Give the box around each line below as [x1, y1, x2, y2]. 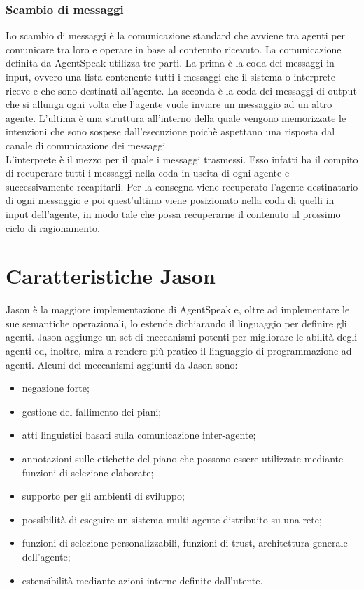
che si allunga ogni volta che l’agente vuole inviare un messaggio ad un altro [6, 97, 332, 111]
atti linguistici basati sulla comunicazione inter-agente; [22, 427, 256, 442]
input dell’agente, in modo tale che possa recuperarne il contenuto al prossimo [6, 206, 341, 221]
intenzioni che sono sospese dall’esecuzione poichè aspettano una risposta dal [6, 124, 335, 139]
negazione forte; [22, 380, 90, 395]
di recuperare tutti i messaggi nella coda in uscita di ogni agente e [6, 165, 290, 180]
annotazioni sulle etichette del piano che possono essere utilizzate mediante [22, 451, 344, 465]
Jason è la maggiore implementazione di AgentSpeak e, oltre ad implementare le [6, 302, 350, 317]
